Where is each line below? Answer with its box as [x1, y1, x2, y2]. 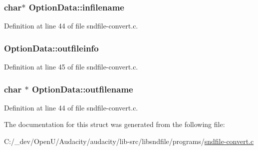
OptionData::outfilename [31, 82, 133, 95]
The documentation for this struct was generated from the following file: [4, 119, 225, 129]
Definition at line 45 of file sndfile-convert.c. [4, 61, 138, 72]
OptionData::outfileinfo [4, 41, 99, 54]
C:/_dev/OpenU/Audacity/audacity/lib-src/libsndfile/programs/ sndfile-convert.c [4, 136, 254, 146]
